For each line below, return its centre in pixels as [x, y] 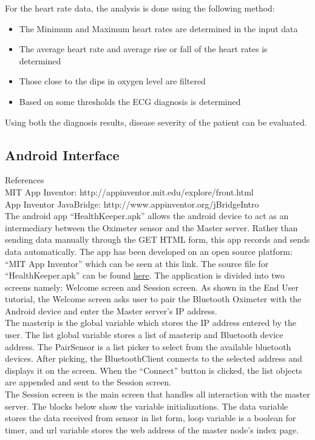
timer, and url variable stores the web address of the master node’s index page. [152, 429]
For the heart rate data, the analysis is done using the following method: [140, 8]
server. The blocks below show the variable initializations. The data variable [147, 406]
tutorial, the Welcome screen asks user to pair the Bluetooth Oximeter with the [153, 299]
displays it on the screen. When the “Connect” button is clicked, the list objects [154, 370]
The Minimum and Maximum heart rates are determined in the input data [158, 28]
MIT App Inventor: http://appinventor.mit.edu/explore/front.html [129, 191]
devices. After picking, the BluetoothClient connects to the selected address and [154, 358]
